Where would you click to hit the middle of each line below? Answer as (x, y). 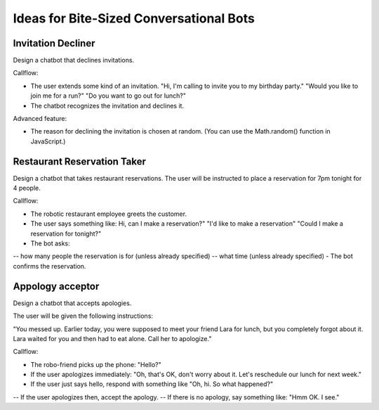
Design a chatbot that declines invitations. (74, 60)
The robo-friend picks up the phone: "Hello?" (96, 364)
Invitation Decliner (54, 43)
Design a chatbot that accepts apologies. (72, 303)
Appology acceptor (56, 286)
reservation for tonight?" (66, 233)
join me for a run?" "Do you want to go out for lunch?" (108, 96)
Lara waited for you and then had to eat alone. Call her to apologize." (112, 338)
